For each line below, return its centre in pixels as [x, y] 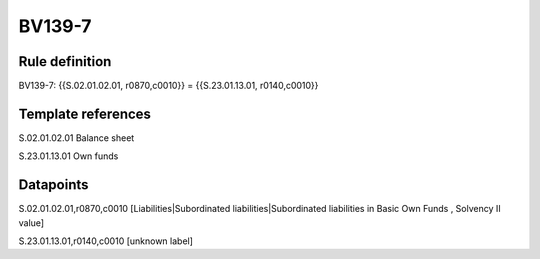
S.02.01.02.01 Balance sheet [76, 137]
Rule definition [65, 61]
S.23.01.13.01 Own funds [68, 156]
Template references [85, 113]
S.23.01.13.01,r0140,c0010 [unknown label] [106, 241]
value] [31, 222]
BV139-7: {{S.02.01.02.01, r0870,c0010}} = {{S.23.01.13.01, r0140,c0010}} [168, 86]
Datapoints [53, 185]
